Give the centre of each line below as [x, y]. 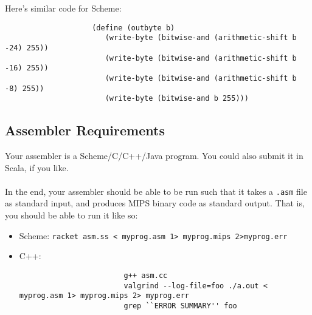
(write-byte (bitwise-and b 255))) [177, 99]
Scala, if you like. [37, 167]
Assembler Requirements [85, 130]
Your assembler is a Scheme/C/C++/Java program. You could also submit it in [154, 156]
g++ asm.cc [146, 275]
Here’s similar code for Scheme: [63, 8]
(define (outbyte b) [133, 28]
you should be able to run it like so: [71, 215]
